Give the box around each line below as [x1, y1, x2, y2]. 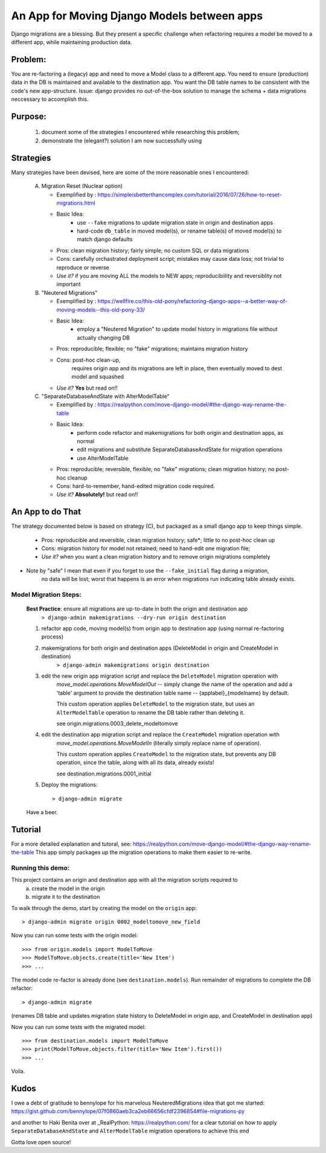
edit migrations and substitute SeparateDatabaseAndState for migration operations [77, 446, 283, 453]
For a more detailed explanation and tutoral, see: [11, 840, 132, 847]
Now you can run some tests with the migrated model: [11, 1023, 146, 1030]
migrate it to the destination [31, 893, 100, 901]
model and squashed [71, 373, 124, 381]
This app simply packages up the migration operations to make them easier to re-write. [35, 849, 252, 856]
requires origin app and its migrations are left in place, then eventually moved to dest [71, 364, 283, 371]
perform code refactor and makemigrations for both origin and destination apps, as [77, 429, 284, 436]
